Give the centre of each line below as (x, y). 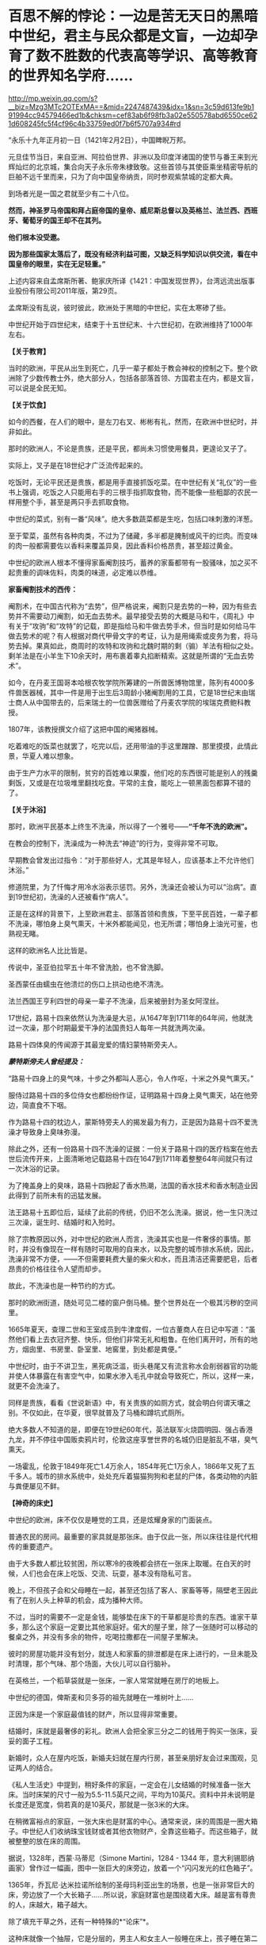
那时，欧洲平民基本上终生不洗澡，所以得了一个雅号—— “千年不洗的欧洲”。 (130, 826)
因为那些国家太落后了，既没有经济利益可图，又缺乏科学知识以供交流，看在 (129, 254)
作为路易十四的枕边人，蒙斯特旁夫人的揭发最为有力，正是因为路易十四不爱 (129, 1122)
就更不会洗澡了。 (36, 1386)
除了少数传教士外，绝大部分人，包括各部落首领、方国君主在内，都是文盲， (136, 378)
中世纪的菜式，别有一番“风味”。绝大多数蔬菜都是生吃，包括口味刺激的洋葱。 (133, 519)
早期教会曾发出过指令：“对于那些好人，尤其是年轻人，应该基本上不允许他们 (131, 860)
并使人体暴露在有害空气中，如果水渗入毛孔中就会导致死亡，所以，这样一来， (133, 1376)
